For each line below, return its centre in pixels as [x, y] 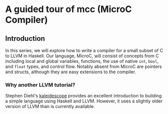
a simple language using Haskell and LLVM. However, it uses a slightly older [84, 101]
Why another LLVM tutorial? [40, 85]
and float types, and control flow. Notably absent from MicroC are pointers [84, 67]
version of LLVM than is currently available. [50, 106]
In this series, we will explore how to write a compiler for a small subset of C [84, 50]
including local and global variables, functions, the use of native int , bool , [82, 61]
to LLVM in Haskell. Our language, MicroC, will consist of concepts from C [82, 56]
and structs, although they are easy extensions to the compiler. [71, 72]
